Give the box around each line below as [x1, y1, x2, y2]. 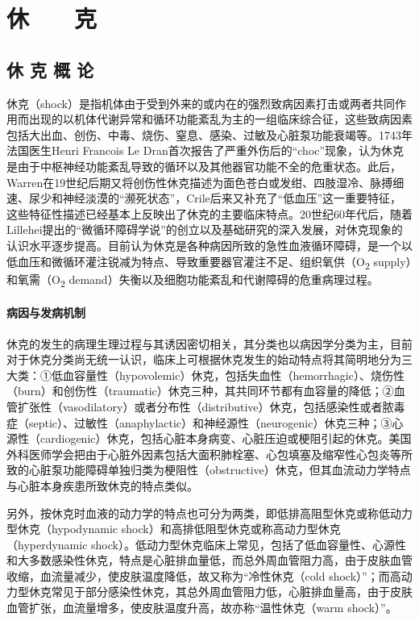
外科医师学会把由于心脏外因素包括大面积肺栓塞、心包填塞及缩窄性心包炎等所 [6, 445, 413, 462]
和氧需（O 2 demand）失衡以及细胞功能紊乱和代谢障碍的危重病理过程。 [6, 270, 379, 290]
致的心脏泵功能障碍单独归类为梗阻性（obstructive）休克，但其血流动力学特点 [6, 461, 411, 478]
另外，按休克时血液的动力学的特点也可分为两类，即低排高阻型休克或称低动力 [6, 504, 413, 521]
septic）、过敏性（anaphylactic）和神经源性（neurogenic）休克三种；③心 [28, 414, 404, 431]
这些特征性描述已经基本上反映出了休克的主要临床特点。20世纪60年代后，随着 [6, 205, 413, 222]
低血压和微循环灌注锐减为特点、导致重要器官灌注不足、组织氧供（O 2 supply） [6, 252, 412, 272]
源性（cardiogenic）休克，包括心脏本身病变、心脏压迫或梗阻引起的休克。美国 [6, 430, 412, 447]
